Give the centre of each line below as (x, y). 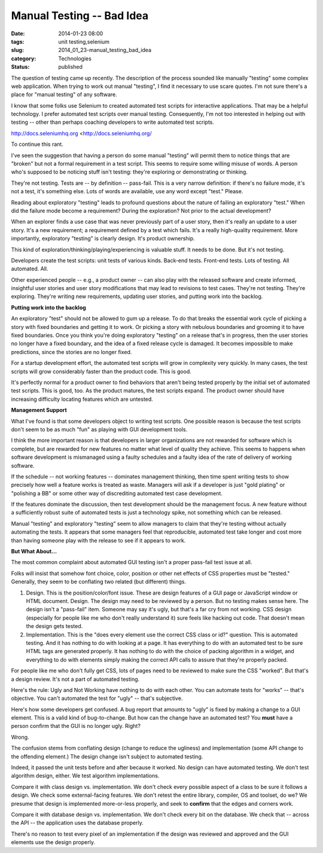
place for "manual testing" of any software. (64, 95)
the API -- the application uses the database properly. (77, 823)
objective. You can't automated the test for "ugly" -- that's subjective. (97, 698)
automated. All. (30, 269)
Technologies (75, 58)
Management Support (39, 410)
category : (24, 58)
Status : (20, 67)
